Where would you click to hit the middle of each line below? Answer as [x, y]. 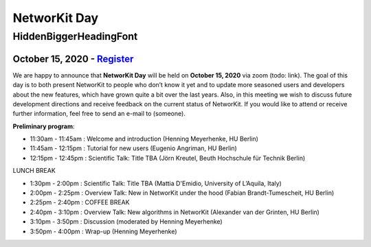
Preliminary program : [44, 126]
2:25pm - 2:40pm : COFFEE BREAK [80, 202]
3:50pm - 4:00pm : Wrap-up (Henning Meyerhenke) [104, 231]
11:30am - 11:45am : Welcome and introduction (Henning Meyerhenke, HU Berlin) [144, 139]
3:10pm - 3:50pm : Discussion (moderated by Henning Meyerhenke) [126, 222]
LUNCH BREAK [34, 171]
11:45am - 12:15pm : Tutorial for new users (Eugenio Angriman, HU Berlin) [133, 148]
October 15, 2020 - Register [73, 59]
